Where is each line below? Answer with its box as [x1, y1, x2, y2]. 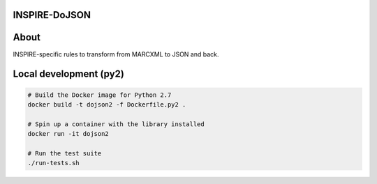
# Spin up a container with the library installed [27, 120, 205, 128]
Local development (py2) [13, 68, 125, 80]
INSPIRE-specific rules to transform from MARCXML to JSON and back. [13, 49, 219, 59]
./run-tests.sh [27, 159, 80, 167]
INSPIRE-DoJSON [13, 9, 91, 21]
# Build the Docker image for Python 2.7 [27, 91, 172, 99]
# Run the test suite [27, 149, 102, 157]
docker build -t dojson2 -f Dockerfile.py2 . [27, 100, 186, 108]
